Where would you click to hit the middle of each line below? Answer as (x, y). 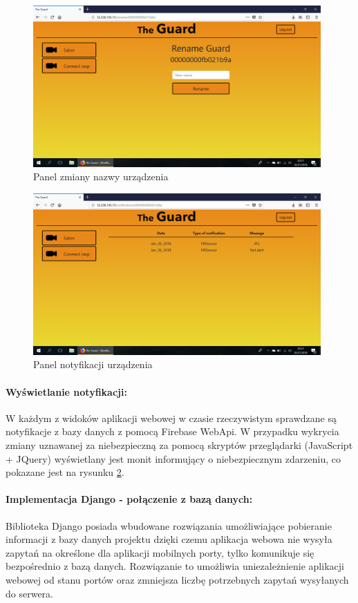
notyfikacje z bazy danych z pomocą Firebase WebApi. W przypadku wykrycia (172, 431)
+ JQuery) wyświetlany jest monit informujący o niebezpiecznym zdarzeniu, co (173, 458)
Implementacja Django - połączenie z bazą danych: (129, 499)
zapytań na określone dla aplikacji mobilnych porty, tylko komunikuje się (160, 552)
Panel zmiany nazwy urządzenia (101, 176)
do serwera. (29, 593)
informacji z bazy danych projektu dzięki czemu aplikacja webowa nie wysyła (169, 539)
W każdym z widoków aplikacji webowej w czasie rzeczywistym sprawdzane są (171, 418)
